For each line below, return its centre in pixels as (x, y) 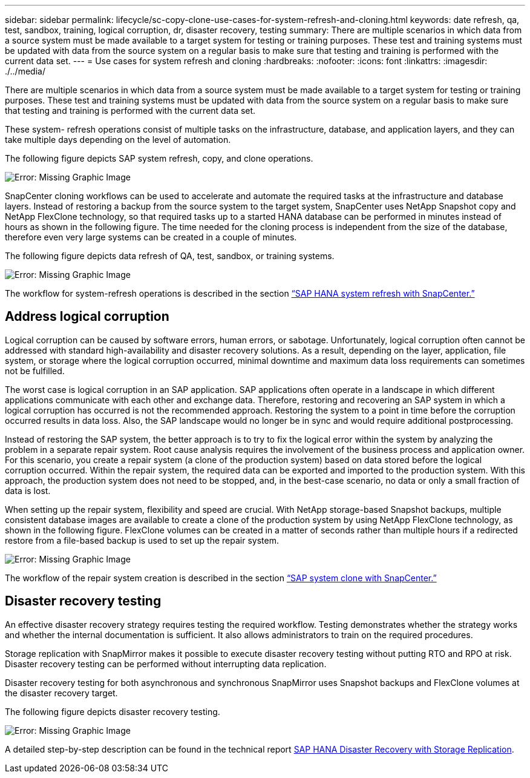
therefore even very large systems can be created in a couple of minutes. (151, 237)
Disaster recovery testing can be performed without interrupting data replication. (166, 664)
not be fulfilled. (35, 371)
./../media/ (25, 71)
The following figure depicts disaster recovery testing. (113, 711)
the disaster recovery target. (61, 693)
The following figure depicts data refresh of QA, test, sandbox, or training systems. (170, 256)
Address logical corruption (87, 317)
